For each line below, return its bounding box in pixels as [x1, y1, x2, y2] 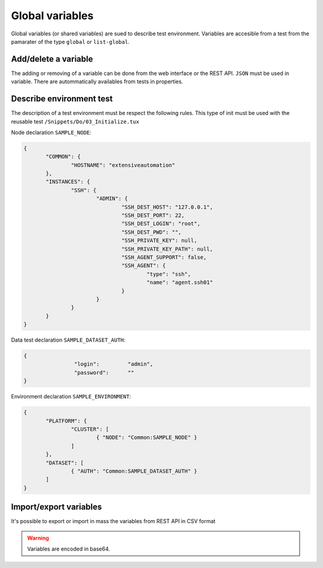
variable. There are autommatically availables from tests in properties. [11, 78, 184, 85]
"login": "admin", [74, 361, 154, 368]
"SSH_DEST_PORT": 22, [121, 212, 185, 219]
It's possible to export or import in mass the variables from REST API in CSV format [11, 518, 216, 525]
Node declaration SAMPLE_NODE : [11, 129, 92, 136]
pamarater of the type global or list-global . [11, 38, 130, 45]
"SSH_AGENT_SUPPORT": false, [121, 253, 207, 261]
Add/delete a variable [11, 54, 93, 64]
